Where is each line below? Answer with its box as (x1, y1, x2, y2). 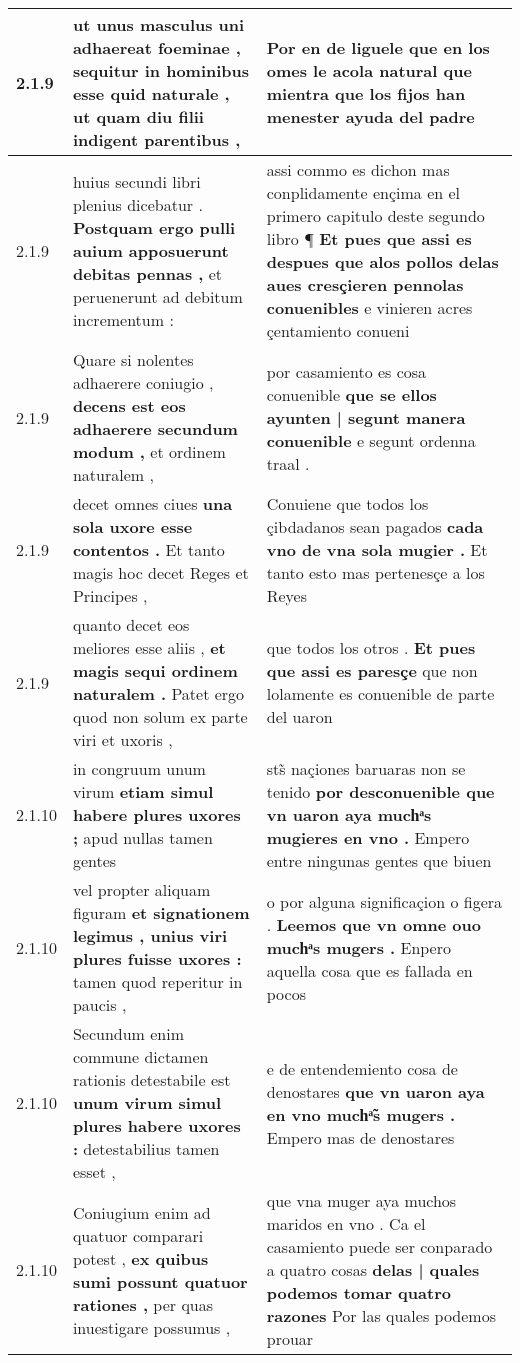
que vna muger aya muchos (266, 1189, 457, 1212)
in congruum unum (72, 757, 206, 780)
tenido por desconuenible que (266, 780, 495, 803)
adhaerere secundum (72, 417, 238, 440)
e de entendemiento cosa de (266, 1056, 458, 1080)
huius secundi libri (72, 169, 201, 193)
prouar (266, 1327, 314, 1350)
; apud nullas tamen (72, 826, 213, 849)
